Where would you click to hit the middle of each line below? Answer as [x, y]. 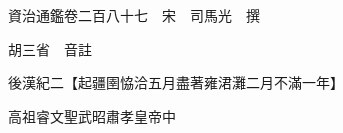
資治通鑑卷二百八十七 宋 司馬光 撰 [133, 15]
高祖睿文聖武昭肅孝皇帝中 [91, 115]
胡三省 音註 [49, 48]
